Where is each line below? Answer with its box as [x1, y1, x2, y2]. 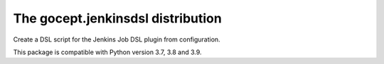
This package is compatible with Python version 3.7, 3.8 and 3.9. [13, 48, 202, 56]
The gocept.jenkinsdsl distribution [13, 11, 222, 26]
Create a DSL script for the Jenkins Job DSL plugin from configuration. [13, 35, 220, 44]
